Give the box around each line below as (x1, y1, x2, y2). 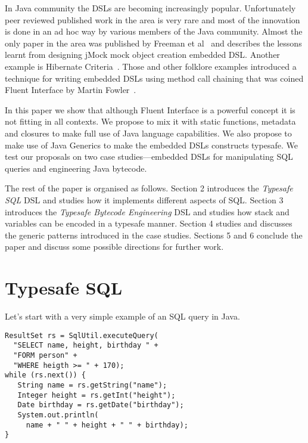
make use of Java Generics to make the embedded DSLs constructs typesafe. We (5, 138, 298, 151)
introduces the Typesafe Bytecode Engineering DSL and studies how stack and (5, 205, 290, 218)
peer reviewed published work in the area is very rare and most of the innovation (5, 13, 300, 26)
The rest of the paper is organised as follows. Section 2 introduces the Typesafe (5, 182, 293, 194)
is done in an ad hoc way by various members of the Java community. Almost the (5, 25, 303, 38)
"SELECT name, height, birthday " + (13, 341, 158, 350)
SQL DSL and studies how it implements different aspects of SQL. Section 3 (5, 193, 284, 206)
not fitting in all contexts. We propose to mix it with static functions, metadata (5, 115, 296, 128)
